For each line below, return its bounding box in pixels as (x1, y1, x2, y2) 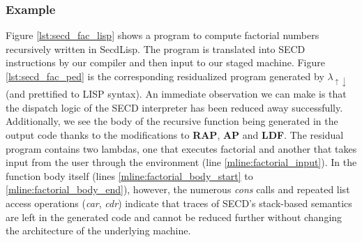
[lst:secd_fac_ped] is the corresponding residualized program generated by (6, 69, 324, 83)
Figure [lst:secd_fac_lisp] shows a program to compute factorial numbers (6, 28, 319, 43)
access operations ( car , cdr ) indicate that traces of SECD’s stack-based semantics (6, 195, 352, 210)
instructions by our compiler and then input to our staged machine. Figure (6, 55, 325, 70)
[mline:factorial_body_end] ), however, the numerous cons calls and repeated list (6, 182, 350, 197)
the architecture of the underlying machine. (6, 223, 191, 238)
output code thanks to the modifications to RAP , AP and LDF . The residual (6, 127, 344, 142)
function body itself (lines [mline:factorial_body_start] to (6, 168, 253, 183)
